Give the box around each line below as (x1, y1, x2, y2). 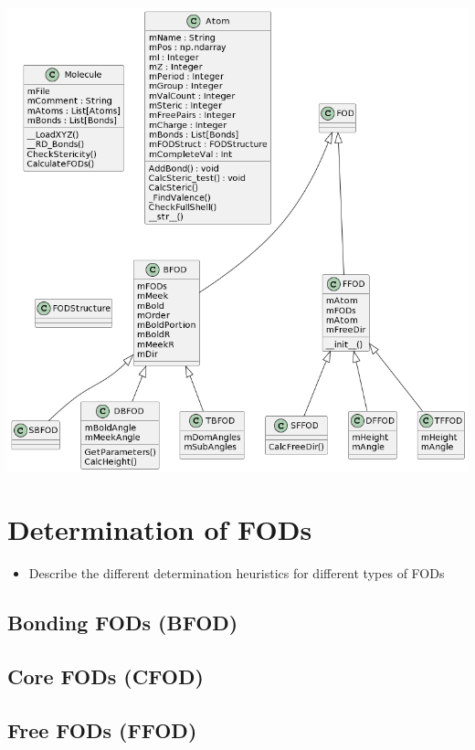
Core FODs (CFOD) (7, 662, 204, 691)
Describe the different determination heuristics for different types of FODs (28, 564, 445, 583)
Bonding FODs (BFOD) (7, 608, 238, 637)
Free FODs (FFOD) (7, 715, 197, 744)
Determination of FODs (7, 511, 312, 548)
